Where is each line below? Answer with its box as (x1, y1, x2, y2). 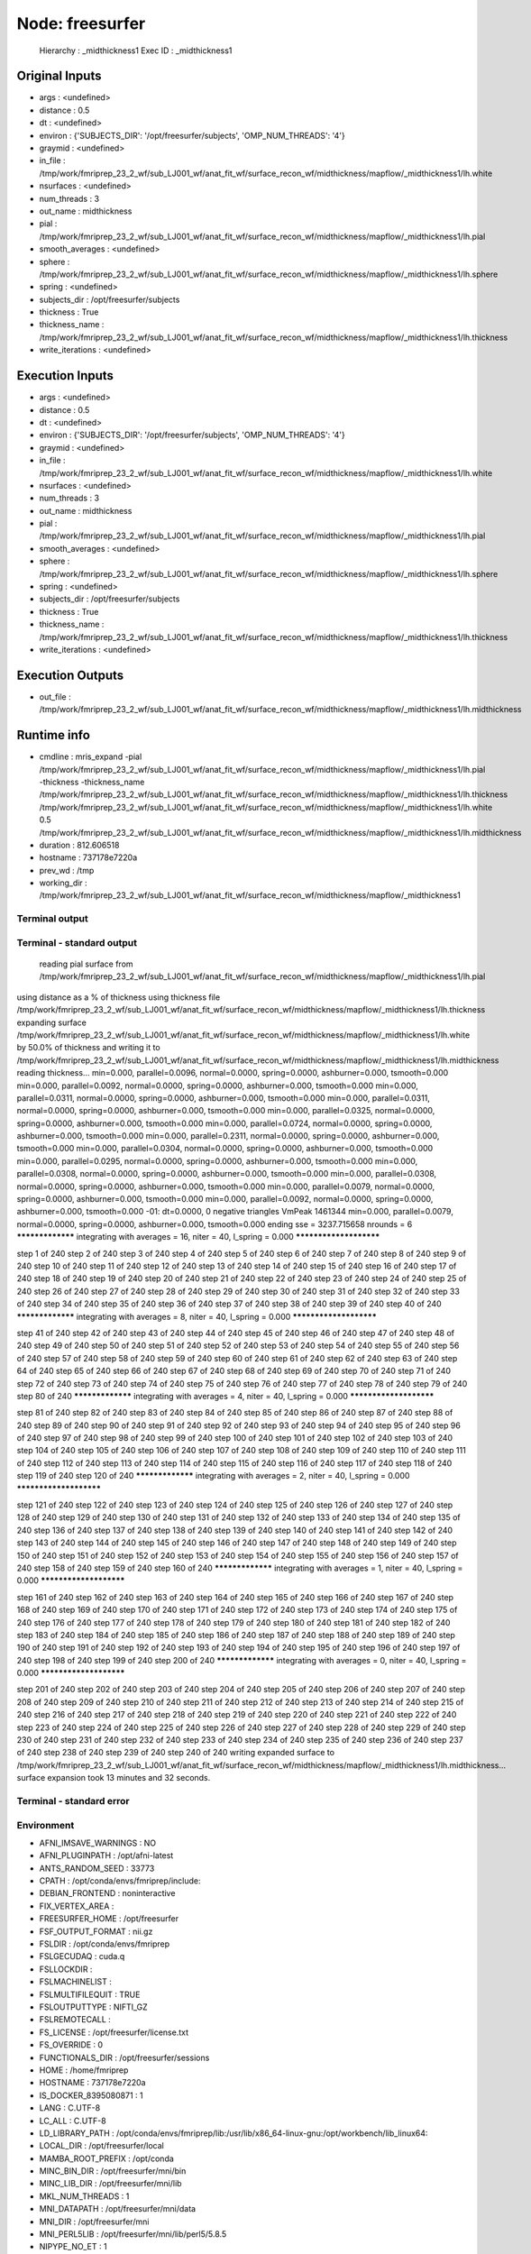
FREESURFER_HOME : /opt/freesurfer (39, 1913, 179, 1924)
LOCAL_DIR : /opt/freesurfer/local (39, 2140, 164, 2151)
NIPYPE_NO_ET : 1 (39, 2241, 107, 2252)
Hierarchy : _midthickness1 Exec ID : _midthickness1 (39, 45, 233, 56)
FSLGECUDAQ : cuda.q (39, 1951, 125, 1962)
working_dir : (39, 877, 87, 888)
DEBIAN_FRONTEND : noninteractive (39, 1888, 176, 1899)
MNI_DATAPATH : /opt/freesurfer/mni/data (39, 2204, 197, 2214)
